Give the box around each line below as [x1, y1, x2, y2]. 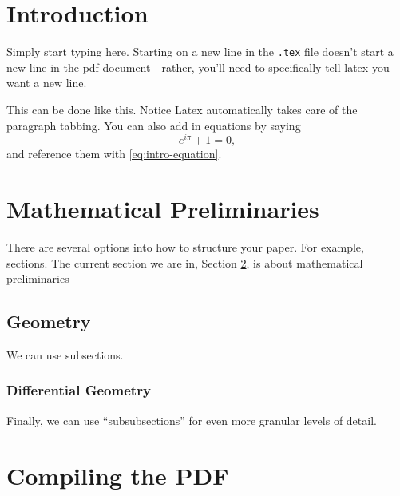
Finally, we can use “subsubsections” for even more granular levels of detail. [6, 411, 377, 428]
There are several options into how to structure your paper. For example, [6, 238, 364, 255]
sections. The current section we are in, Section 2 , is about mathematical [6, 254, 363, 271]
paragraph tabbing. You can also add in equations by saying [6, 117, 301, 133]
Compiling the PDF [6, 458, 229, 491]
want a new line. [6, 74, 87, 91]
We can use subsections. [6, 346, 124, 363]
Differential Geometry [6, 380, 151, 400]
